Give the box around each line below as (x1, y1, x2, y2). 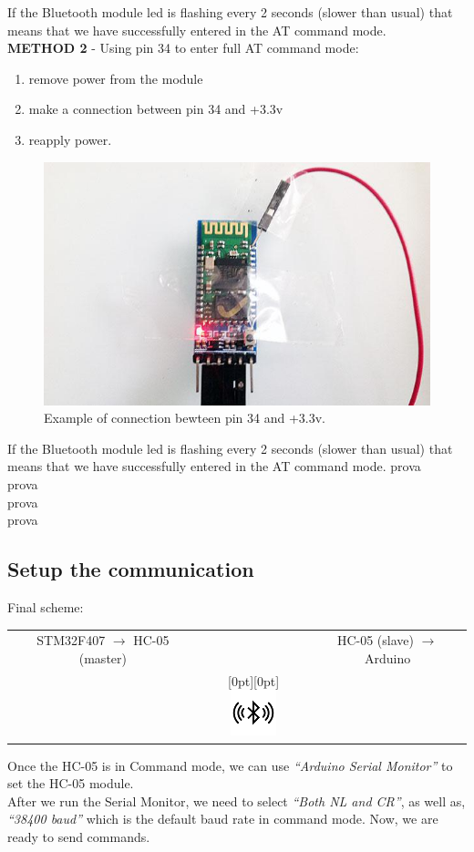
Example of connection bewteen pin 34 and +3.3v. (44, 408, 325, 427)
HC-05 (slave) (336, 631, 414, 650)
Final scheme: (7, 598, 84, 617)
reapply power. (28, 129, 112, 149)
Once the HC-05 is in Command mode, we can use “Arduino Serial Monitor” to (7, 755, 453, 775)
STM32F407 (36, 631, 106, 650)
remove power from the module (28, 68, 203, 87)
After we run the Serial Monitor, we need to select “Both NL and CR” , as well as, (7, 791, 466, 810)
